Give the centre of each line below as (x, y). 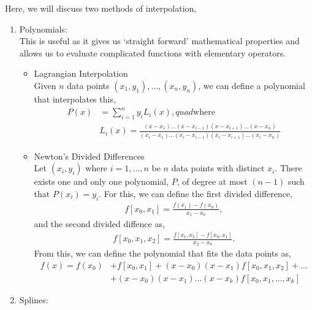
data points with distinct (218, 168)
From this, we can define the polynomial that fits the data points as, (162, 253)
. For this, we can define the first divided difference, (196, 193)
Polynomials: (43, 29)
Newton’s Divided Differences (89, 156)
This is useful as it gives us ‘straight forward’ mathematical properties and (159, 41)
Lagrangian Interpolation (81, 73)
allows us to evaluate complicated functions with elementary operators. (153, 52)
